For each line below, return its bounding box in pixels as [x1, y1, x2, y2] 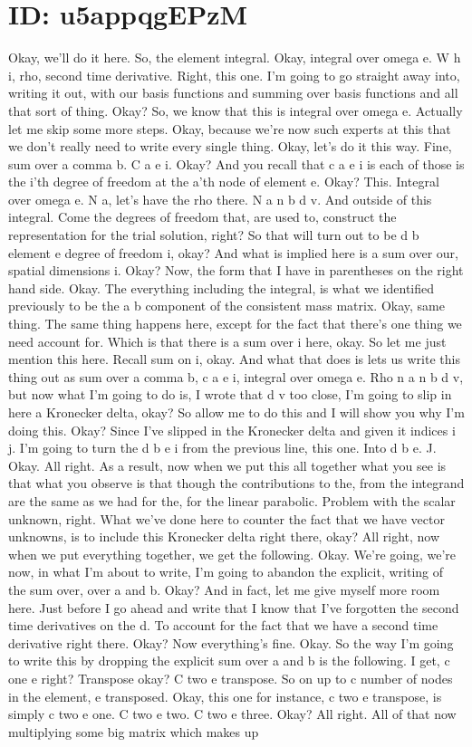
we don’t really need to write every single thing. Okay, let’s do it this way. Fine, [8, 137, 452, 156]
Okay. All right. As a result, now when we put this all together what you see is [8, 455, 447, 474]
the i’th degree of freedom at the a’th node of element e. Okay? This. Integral [8, 172, 439, 191]
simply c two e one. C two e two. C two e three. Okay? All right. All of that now [8, 704, 457, 723]
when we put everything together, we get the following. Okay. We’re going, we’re [8, 544, 457, 563]
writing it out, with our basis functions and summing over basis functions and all [8, 83, 458, 102]
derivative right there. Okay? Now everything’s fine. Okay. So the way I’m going [8, 633, 454, 652]
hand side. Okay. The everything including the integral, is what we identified [8, 278, 435, 297]
